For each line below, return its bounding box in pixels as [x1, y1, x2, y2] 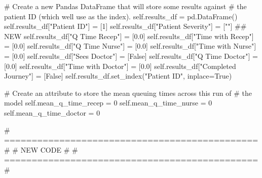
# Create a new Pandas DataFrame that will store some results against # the [4, 1, 247, 11]
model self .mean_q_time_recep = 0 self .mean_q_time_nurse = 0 [4, 97, 212, 108]
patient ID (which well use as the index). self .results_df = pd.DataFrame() [4, 11, 238, 21]
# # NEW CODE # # [4, 144, 78, 155]
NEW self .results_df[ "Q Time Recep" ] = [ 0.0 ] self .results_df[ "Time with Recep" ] [4, 30, 254, 41]
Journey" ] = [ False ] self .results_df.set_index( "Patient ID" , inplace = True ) [4, 70, 232, 81]
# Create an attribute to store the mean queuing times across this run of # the [4, 87, 252, 98]
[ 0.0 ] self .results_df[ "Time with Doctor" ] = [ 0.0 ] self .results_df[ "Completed [4, 60, 236, 71]
